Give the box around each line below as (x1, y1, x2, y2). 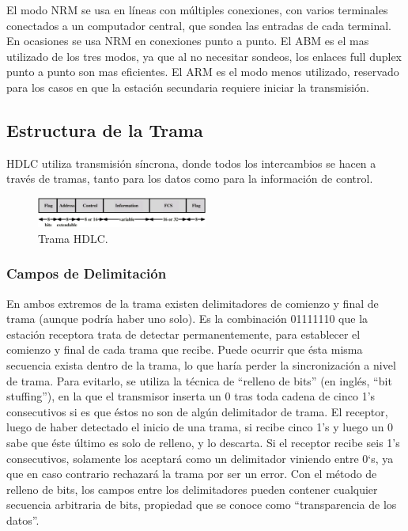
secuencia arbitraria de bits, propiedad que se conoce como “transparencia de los (6, 496, 397, 513)
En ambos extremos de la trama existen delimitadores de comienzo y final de (6, 294, 379, 311)
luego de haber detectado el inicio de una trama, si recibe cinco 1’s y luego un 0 (6, 419, 394, 435)
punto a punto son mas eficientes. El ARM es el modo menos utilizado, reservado (6, 63, 399, 80)
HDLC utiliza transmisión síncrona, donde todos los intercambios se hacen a (6, 154, 376, 171)
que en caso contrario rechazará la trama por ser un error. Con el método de (6, 465, 377, 482)
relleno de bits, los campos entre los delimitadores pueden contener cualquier (6, 480, 378, 497)
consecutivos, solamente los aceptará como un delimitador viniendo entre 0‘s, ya (6, 449, 394, 466)
